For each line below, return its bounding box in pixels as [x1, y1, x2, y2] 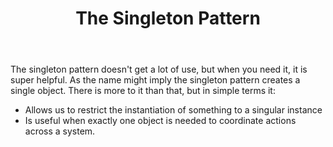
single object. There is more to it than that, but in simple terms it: [10, 85, 276, 97]
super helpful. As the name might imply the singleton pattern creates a [10, 74, 301, 86]
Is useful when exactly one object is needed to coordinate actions [24, 115, 297, 127]
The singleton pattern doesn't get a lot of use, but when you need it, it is [10, 63, 308, 76]
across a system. [24, 125, 96, 137]
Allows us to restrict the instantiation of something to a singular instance [24, 104, 323, 116]
